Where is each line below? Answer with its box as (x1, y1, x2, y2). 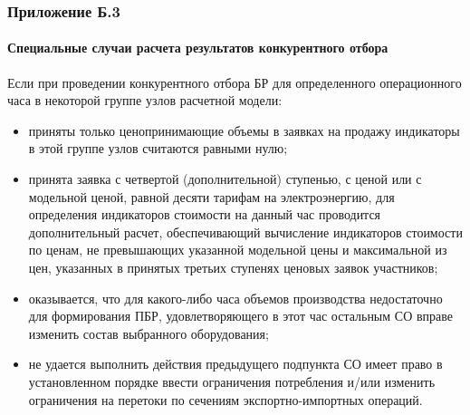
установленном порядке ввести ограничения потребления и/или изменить (28, 372, 436, 391)
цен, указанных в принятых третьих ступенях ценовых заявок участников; (28, 257, 438, 276)
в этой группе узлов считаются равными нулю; (28, 139, 288, 158)
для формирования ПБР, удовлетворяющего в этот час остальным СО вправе (28, 306, 453, 325)
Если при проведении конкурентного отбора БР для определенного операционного (7, 72, 462, 92)
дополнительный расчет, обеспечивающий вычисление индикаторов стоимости (28, 222, 463, 241)
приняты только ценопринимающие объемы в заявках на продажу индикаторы (28, 121, 460, 140)
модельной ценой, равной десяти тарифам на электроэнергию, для (28, 187, 395, 206)
